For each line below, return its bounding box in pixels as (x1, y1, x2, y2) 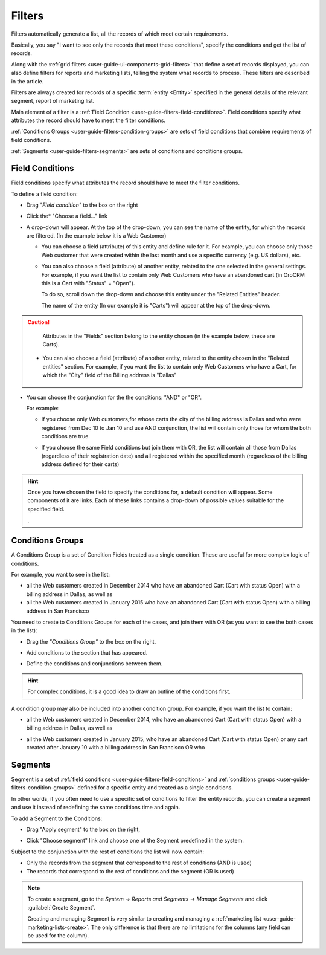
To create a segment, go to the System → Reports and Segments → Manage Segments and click (27, 895, 268, 903)
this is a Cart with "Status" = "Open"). (41, 280, 135, 287)
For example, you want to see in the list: (11, 571, 110, 578)
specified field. (27, 505, 65, 513)
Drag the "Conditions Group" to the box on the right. (26, 638, 156, 645)
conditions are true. (41, 433, 90, 440)
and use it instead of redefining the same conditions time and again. (11, 804, 181, 811)
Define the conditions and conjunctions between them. (26, 660, 163, 667)
